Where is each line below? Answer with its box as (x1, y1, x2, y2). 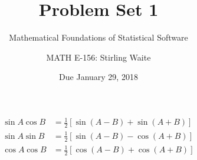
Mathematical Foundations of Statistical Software (9, 31, 188, 44)
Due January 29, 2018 (59, 71, 138, 83)
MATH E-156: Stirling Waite (46, 51, 151, 63)
